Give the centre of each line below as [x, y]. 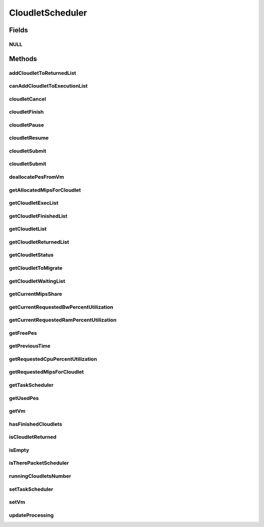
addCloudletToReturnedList [43, 73]
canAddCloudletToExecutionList [48, 86]
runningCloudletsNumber [40, 476]
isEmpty [19, 450]
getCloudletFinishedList [38, 216]
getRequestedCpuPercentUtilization [53, 359]
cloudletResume [29, 138]
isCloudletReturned [33, 437]
